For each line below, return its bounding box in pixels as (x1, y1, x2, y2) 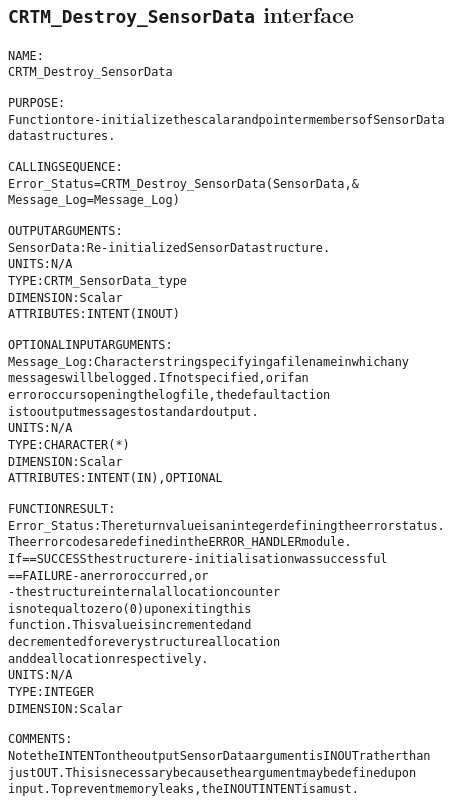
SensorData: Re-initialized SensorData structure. (8, 240, 331, 255)
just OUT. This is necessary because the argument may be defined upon (8, 765, 417, 780)
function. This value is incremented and (8, 618, 252, 633)
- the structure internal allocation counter (8, 585, 281, 600)
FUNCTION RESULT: (8, 501, 116, 516)
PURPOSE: (8, 96, 66, 111)
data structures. (8, 129, 116, 144)
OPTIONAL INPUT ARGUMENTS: (8, 337, 173, 352)
